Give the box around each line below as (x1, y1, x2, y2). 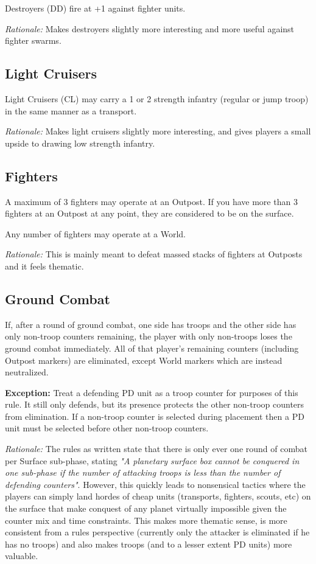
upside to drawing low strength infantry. (5, 136, 155, 149)
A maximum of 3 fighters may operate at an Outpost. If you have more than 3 (5, 195, 298, 207)
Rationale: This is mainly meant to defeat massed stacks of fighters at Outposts (5, 248, 303, 260)
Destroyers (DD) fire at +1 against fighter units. (5, 2, 186, 14)
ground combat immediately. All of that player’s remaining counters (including (5, 341, 299, 354)
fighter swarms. (5, 34, 61, 47)
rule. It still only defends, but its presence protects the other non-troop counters (5, 398, 304, 411)
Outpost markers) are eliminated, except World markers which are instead (5, 353, 283, 366)
